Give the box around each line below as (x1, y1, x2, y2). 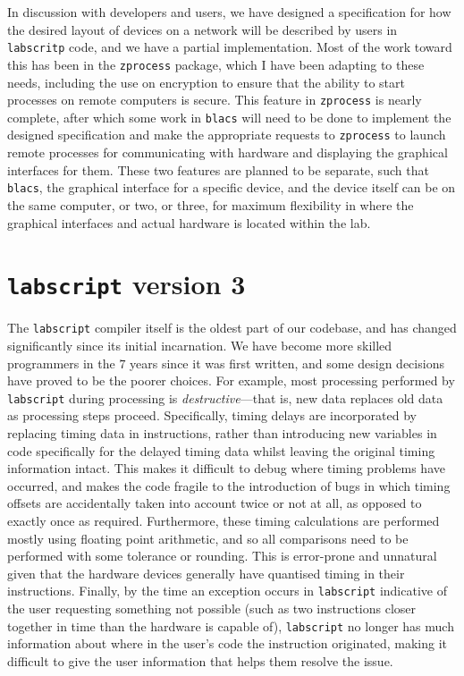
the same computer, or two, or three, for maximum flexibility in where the (7, 195, 414, 214)
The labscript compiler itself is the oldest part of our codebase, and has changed (7, 318, 457, 337)
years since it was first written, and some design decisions (130, 353, 444, 372)
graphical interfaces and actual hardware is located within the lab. (7, 213, 371, 232)
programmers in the (7, 353, 115, 372)
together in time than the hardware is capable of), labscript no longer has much (7, 616, 454, 635)
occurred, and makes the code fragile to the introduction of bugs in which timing (7, 476, 451, 494)
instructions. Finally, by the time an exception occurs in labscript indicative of (7, 581, 447, 600)
